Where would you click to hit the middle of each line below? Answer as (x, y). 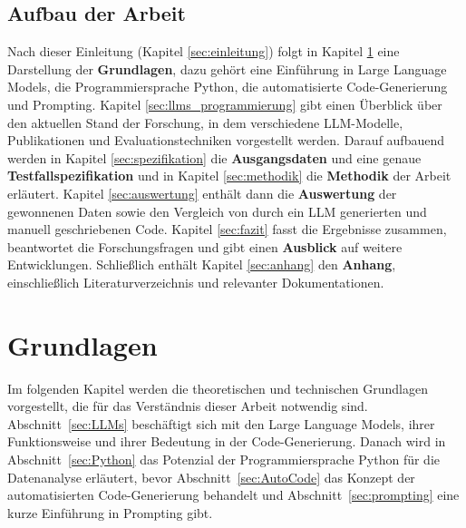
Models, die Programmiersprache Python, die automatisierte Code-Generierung (228, 87)
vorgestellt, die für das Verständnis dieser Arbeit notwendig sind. (188, 406)
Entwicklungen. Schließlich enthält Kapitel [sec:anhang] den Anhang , (202, 264)
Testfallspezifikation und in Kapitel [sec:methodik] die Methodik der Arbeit (229, 176)
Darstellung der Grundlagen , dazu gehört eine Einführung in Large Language (227, 68)
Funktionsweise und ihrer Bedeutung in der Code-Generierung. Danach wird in (227, 441)
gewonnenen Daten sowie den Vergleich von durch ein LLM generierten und (217, 211)
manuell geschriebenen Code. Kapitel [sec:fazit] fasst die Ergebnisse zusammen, (227, 229)
